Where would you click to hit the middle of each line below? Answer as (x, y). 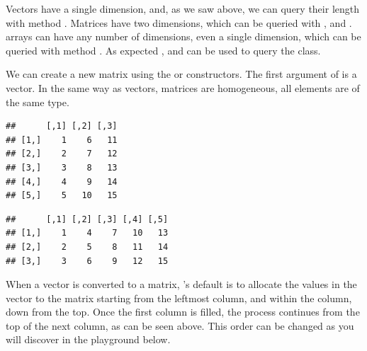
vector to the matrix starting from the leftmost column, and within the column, (179, 298)
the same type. (38, 102)
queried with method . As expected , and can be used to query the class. (163, 50)
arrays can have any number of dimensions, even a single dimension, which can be (183, 36)
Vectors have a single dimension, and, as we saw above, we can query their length (182, 8)
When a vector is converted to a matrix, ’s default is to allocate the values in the (181, 284)
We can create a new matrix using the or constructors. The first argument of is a (181, 74)
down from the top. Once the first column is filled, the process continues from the (183, 312)
